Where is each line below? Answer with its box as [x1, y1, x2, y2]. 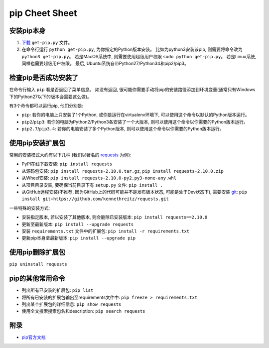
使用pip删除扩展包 [9, 248, 66, 256]
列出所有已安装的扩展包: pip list [21, 287, 94, 293]
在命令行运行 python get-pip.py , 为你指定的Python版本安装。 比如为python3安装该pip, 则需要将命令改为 [21, 46, 243, 52]
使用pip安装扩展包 [9, 138, 66, 147]
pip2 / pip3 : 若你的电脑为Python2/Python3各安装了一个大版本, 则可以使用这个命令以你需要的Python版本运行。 [21, 118, 249, 124]
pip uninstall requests [9, 261, 67, 267]
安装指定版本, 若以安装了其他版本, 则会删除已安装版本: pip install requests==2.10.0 [21, 214, 208, 220]
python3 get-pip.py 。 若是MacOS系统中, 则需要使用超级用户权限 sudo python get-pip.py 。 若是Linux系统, [21, 53, 257, 59]
